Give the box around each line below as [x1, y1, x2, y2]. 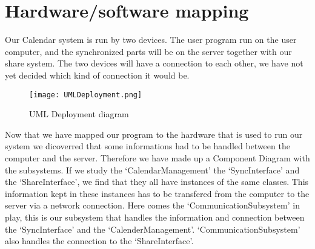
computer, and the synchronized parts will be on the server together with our [5, 45, 292, 57]
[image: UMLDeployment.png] [29, 90, 142, 99]
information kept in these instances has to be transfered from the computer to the [5, 187, 310, 199]
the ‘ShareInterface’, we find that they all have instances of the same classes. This [5, 175, 309, 188]
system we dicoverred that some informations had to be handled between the [5, 140, 290, 152]
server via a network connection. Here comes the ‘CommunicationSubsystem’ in [5, 199, 300, 212]
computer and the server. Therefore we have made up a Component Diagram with [5, 151, 310, 164]
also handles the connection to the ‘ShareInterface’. [5, 234, 194, 247]
